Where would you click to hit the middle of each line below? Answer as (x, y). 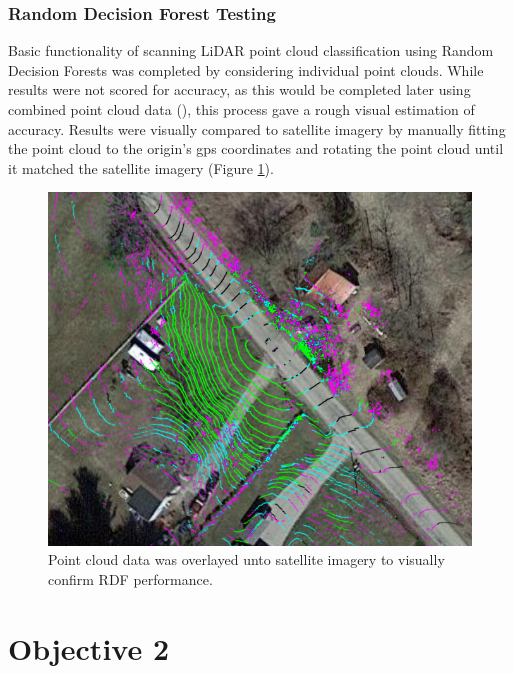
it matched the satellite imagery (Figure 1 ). (141, 167)
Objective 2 (89, 647)
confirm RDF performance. (130, 578)
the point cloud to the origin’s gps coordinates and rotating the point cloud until (256, 148)
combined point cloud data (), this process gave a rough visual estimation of (241, 109)
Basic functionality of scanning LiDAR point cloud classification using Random (251, 50)
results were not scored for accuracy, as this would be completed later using (239, 89)
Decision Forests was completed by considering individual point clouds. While (246, 69)
